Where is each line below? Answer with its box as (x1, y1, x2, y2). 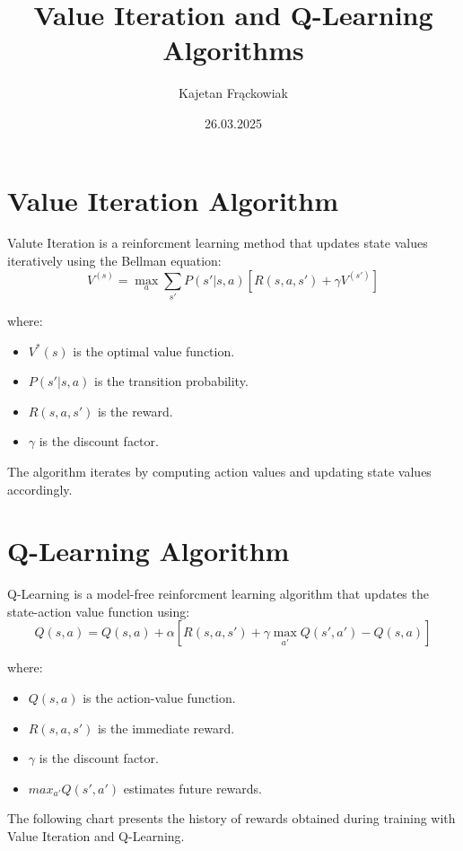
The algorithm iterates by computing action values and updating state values (7, 461, 432, 480)
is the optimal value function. (73, 341, 235, 360)
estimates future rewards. (123, 778, 263, 797)
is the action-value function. (83, 689, 236, 707)
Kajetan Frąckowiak (179, 83, 288, 102)
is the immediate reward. (97, 718, 235, 737)
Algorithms (162, 31, 304, 68)
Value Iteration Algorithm (7, 181, 339, 218)
